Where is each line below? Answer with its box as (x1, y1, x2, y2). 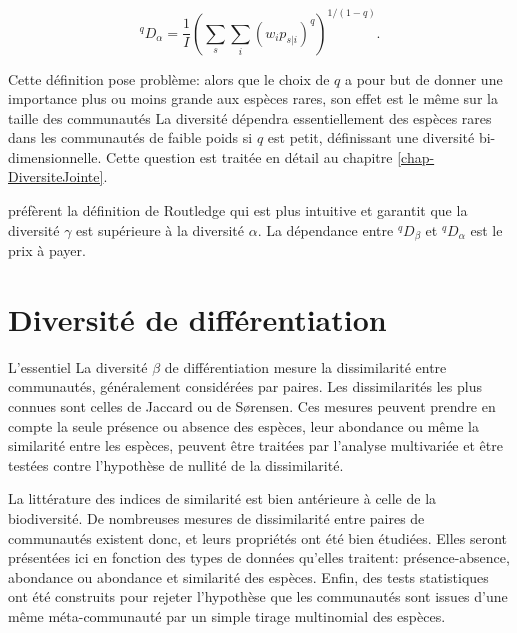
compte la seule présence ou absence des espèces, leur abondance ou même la (8, 415, 479, 436)
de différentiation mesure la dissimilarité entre (164, 356, 447, 377)
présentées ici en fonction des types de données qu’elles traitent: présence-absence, (8, 547, 510, 568)
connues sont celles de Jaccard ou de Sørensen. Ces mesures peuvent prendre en (8, 396, 496, 417)
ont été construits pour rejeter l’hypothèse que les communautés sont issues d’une (8, 586, 508, 607)
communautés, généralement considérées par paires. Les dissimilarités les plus (8, 376, 482, 397)
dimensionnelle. (8, 146, 102, 167)
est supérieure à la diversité (76, 219, 244, 240)
